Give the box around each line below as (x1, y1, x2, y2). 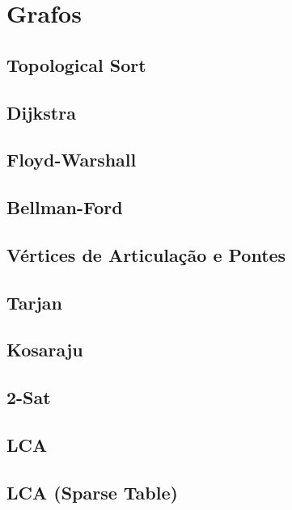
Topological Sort (6, 52, 146, 77)
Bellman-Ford (6, 195, 123, 220)
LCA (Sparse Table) (6, 479, 178, 504)
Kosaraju (6, 337, 83, 362)
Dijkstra (6, 99, 76, 124)
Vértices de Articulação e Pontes (6, 242, 286, 267)
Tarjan (6, 289, 63, 314)
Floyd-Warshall (6, 147, 137, 172)
